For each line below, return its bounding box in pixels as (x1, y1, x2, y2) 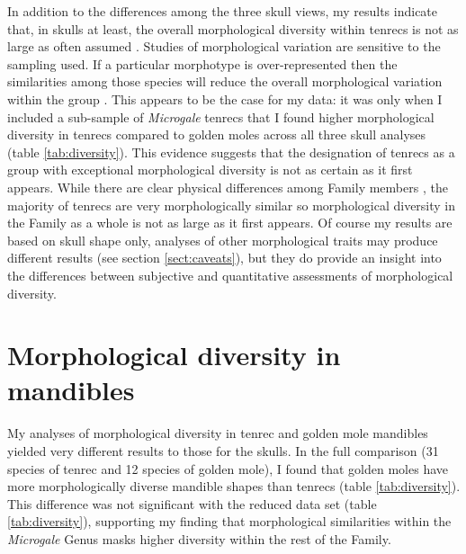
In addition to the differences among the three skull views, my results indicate (7, 2, 438, 20)
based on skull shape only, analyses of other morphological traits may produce (7, 230, 438, 249)
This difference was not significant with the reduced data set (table (7, 494, 377, 513)
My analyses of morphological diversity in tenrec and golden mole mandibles (7, 424, 428, 442)
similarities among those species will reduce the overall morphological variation (7, 72, 443, 91)
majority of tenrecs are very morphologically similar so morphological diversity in (7, 195, 456, 214)
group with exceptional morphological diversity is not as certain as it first (7, 160, 413, 179)
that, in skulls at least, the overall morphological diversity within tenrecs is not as (7, 19, 459, 38)
